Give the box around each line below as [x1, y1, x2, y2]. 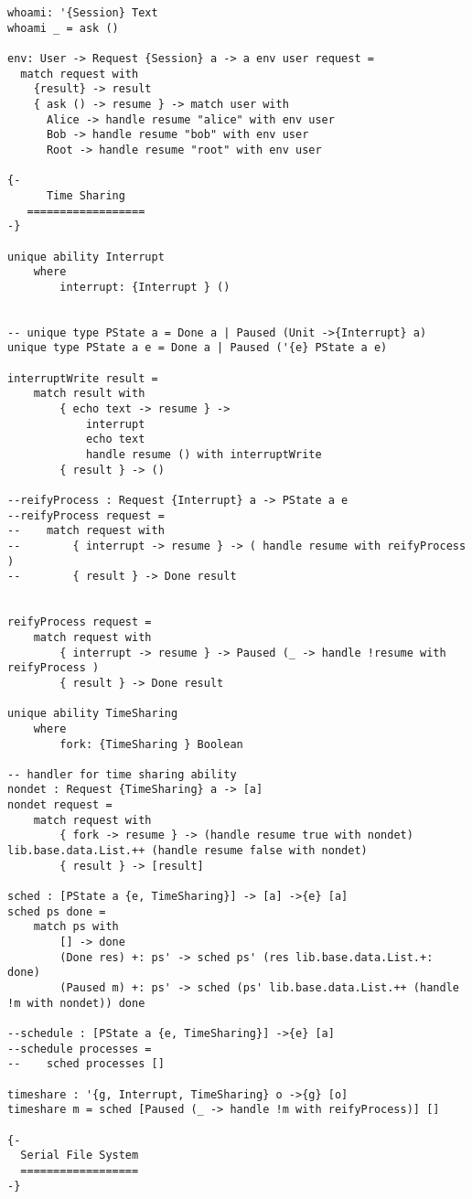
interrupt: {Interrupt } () [59, 280, 231, 294]
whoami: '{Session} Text [7, 6, 158, 19]
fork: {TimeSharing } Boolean [59, 737, 243, 751]
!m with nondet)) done [7, 996, 145, 1010]
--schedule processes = [7, 1042, 152, 1055]
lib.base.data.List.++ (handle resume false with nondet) [7, 844, 368, 858]
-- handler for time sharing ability [7, 767, 237, 781]
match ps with [33, 920, 119, 934]
